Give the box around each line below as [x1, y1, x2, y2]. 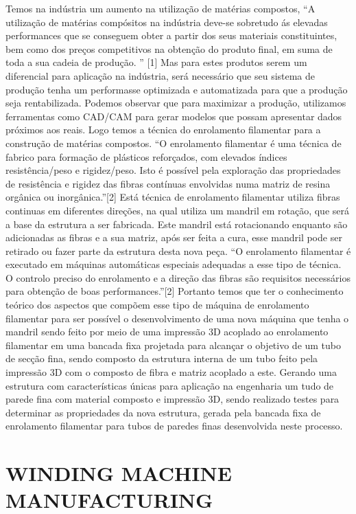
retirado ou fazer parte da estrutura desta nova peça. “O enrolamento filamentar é [5, 243, 351, 258]
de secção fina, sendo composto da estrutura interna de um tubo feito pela [5, 351, 318, 366]
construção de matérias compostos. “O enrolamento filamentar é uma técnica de [5, 135, 342, 150]
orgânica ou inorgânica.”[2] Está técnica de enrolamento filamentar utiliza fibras [5, 190, 340, 204]
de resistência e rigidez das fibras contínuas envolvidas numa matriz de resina [5, 176, 331, 190]
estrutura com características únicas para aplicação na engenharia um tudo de [5, 378, 334, 392]
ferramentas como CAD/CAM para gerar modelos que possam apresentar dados [5, 109, 342, 123]
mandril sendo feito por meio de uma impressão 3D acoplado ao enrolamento [5, 324, 329, 339]
